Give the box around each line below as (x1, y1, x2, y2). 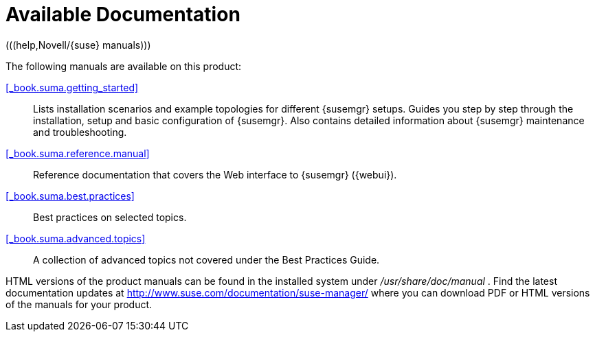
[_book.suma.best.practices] (5, 189, 135, 202)
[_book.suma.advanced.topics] (5, 232, 146, 244)
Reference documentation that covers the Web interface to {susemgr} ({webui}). (33, 168, 397, 181)
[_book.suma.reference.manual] (5, 147, 150, 159)
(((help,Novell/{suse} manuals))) (5, 38, 151, 51)
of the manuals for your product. (5, 298, 153, 310)
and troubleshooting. (33, 126, 127, 138)
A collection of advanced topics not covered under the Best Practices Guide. (33, 253, 380, 266)
